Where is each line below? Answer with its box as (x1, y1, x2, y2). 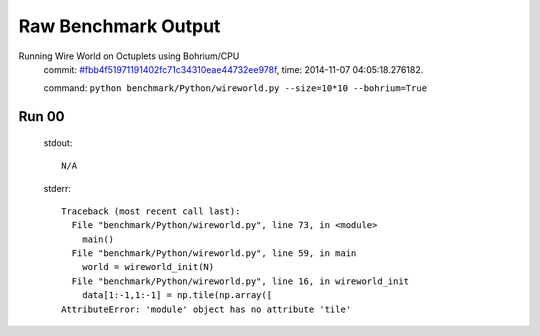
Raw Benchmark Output (18, 15, 221, 37)
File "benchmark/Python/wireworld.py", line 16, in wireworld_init (71, 275, 410, 287)
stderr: (43, 182, 72, 194)
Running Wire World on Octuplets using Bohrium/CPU (18, 50, 240, 62)
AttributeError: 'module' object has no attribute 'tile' (61, 303, 352, 315)
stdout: (43, 136, 73, 149)
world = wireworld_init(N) (81, 261, 215, 273)
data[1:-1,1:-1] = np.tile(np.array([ (81, 290, 273, 301)
